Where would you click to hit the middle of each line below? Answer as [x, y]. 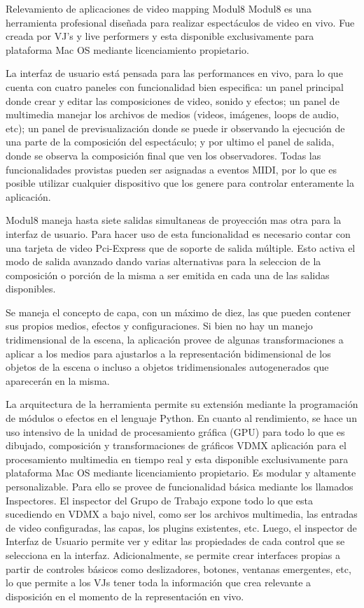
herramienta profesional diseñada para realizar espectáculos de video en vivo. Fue [180, 22]
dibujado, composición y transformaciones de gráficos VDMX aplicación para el [176, 445]
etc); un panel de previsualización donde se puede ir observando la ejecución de [175, 128]
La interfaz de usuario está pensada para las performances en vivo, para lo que [174, 73]
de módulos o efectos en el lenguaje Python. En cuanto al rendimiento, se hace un [181, 418]
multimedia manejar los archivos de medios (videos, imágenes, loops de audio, [173, 114]
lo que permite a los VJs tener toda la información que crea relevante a [159, 582]
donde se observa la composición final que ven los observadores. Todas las [163, 155]
